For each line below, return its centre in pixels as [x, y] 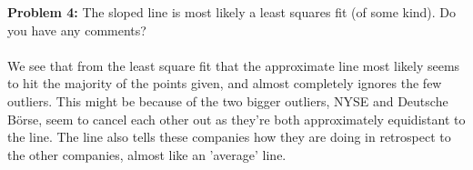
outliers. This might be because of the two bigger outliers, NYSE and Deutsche [228, 100]
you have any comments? [77, 30]
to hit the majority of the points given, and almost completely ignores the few [225, 83]
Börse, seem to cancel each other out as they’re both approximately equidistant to [236, 119]
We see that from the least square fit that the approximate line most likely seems [234, 65]
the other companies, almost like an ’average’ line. [147, 154]
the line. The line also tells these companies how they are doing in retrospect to [229, 137]
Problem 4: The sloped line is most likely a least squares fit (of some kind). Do [232, 12]
